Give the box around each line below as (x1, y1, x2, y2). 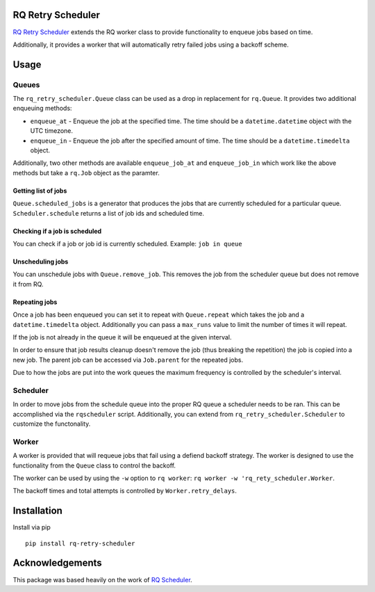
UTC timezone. (30, 127, 73, 135)
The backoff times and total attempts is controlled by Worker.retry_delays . (12, 487, 237, 495)
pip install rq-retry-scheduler (25, 539, 135, 547)
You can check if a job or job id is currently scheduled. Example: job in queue (12, 239, 242, 248)
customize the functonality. (12, 419, 91, 428)
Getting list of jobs (12, 186, 67, 195)
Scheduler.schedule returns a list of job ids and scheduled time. (12, 209, 205, 217)
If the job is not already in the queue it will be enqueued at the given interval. (12, 333, 232, 341)
